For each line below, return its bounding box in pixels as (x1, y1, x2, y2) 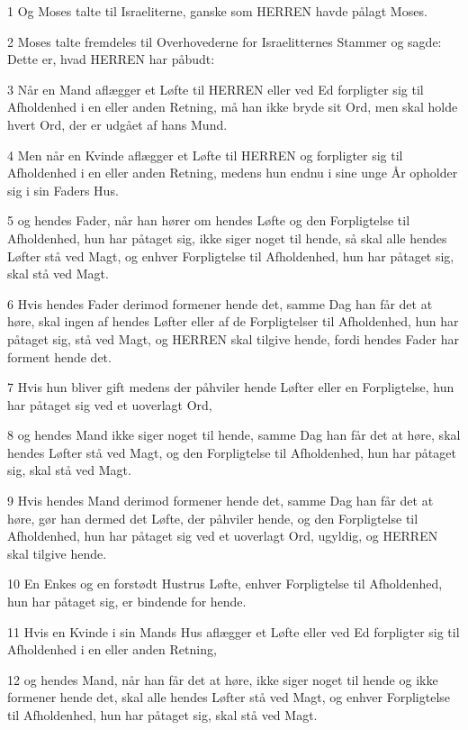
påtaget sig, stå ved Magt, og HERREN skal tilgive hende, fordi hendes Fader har (7, 329, 459, 348)
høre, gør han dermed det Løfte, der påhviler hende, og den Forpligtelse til (7, 508, 418, 527)
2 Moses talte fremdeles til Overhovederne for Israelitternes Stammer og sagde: (7, 32, 442, 50)
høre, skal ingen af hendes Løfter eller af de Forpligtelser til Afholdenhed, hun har (7, 312, 459, 331)
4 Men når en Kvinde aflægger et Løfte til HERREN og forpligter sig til (7, 145, 403, 164)
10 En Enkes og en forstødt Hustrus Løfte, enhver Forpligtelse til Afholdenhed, (7, 574, 443, 593)
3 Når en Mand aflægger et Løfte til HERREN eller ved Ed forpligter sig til (7, 79, 424, 98)
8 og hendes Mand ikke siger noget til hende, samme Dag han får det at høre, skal (7, 425, 461, 444)
